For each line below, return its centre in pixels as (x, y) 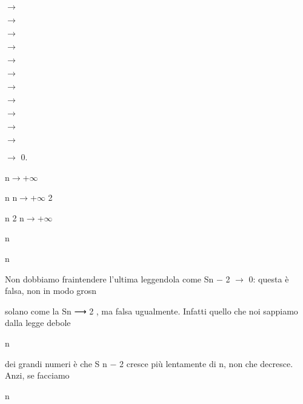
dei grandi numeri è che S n (56, 363)
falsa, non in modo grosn (51, 291)
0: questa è (269, 279)
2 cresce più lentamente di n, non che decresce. (206, 363)
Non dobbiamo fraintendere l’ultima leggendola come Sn (109, 279)
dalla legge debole (38, 323)
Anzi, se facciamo (37, 375)
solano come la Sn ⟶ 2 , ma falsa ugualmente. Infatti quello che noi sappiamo (151, 311)
